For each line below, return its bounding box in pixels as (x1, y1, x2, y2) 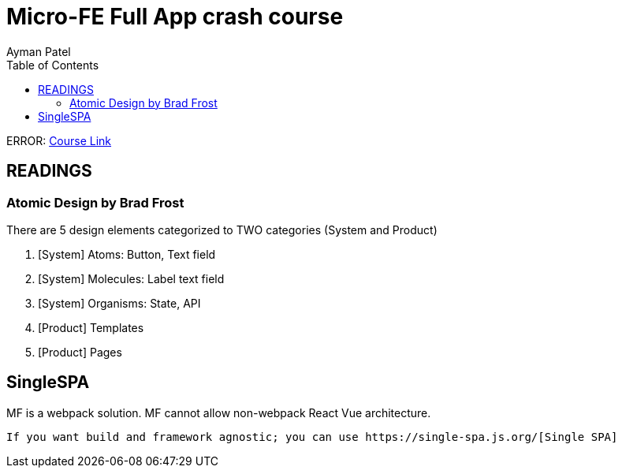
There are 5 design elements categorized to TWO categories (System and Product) (6, 222, 438, 237)
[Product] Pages (38, 345, 122, 359)
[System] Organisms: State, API (38, 296, 201, 310)
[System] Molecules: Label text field (38, 271, 225, 286)
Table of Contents (6, 58, 99, 72)
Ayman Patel (6, 44, 71, 58)
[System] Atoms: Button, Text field (38, 247, 216, 261)
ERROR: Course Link (6, 133, 112, 147)
